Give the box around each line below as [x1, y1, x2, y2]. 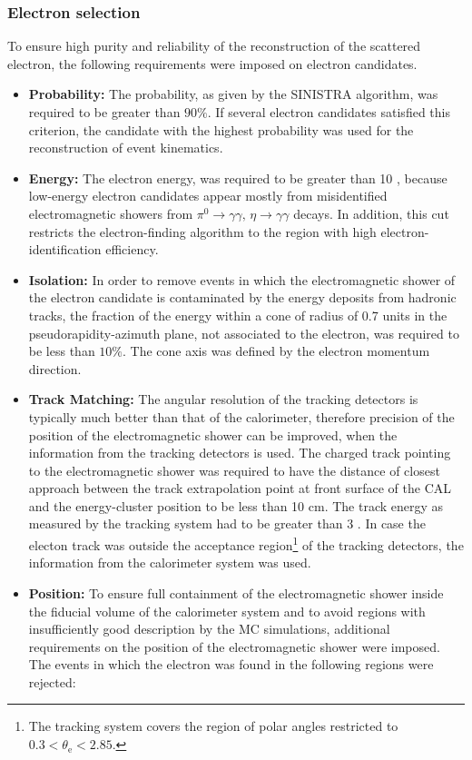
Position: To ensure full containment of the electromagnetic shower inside [28, 583, 444, 602]
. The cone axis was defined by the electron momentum [123, 341, 430, 360]
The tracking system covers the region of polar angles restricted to [28, 716, 398, 735]
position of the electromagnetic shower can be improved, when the [28, 425, 398, 444]
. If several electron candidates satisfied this [207, 103, 450, 121]
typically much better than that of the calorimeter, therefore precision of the [28, 407, 455, 426]
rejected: [28, 672, 76, 691]
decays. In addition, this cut [293, 203, 449, 222]
